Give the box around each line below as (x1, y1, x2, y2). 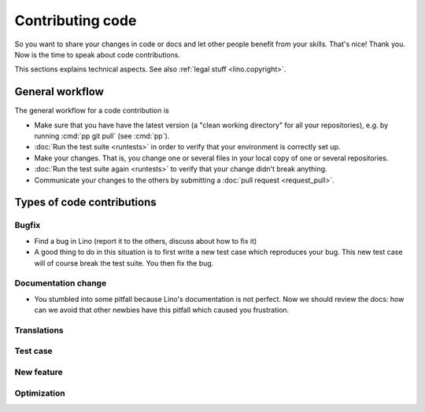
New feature (14, 366, 63, 377)
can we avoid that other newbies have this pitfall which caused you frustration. (34, 305, 290, 315)
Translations (14, 325, 65, 336)
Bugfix (14, 220, 41, 231)
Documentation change (14, 278, 107, 289)
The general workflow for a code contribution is (14, 106, 169, 116)
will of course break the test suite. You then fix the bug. (34, 258, 214, 267)
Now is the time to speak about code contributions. (14, 50, 181, 59)
